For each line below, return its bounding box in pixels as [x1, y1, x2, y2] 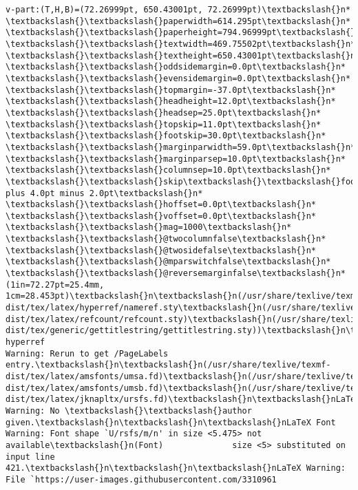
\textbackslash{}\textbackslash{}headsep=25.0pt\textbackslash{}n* [6, 107, 322, 118]
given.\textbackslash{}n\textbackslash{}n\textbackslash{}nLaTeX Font [6, 417, 336, 427]
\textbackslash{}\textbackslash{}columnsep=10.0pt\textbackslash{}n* [6, 165, 331, 175]
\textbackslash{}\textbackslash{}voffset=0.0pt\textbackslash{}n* [6, 211, 317, 221]
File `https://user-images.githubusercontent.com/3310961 [6, 474, 277, 484]
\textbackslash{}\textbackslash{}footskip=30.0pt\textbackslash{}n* [6, 131, 326, 141]
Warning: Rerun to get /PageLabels [6, 348, 169, 359]
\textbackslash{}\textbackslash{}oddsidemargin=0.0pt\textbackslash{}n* [6, 62, 346, 72]
